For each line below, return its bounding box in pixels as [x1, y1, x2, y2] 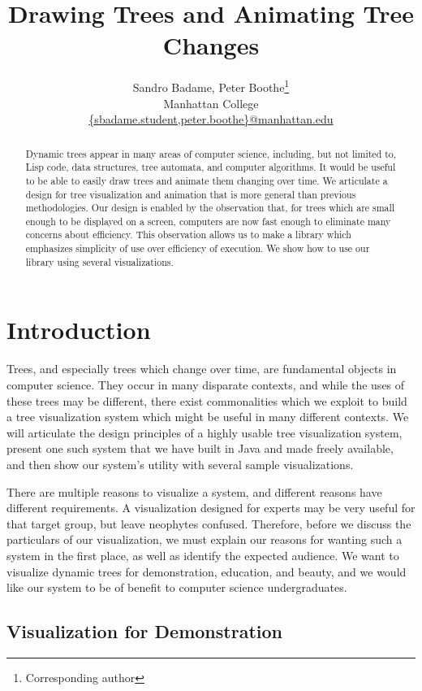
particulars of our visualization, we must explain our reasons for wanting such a [6, 531, 403, 548]
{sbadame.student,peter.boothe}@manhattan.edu [88, 111, 334, 128]
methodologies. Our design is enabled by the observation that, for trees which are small [25, 201, 395, 215]
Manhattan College [163, 94, 259, 111]
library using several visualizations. [25, 254, 174, 268]
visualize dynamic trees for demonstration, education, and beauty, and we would [6, 563, 407, 580]
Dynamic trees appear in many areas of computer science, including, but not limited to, [25, 146, 397, 160]
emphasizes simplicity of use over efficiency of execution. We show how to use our [25, 241, 370, 255]
